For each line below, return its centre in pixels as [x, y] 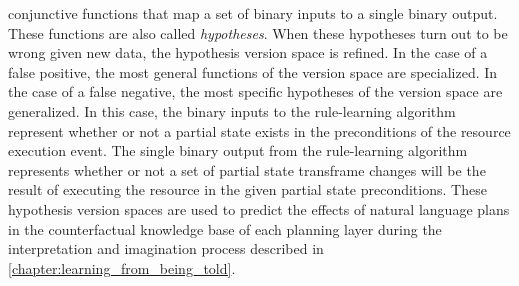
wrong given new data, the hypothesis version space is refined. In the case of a [248, 52]
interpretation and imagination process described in [166, 248]
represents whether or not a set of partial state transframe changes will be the [247, 169]
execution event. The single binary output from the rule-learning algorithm [238, 150]
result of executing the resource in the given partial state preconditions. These [247, 189]
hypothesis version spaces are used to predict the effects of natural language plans [259, 208]
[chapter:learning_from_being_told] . [122, 267]
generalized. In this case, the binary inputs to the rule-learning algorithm [232, 110]
